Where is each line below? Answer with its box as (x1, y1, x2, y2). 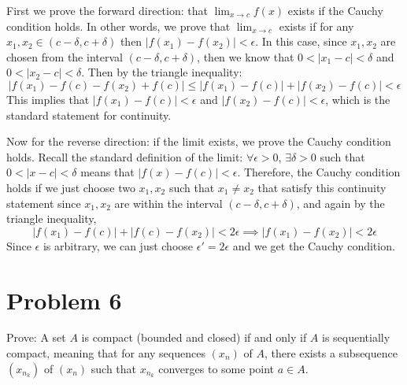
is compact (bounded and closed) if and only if (81, 329, 307, 346)
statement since (6, 194, 81, 211)
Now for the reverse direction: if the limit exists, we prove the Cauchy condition (6, 133, 391, 150)
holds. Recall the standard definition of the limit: (6, 148, 243, 165)
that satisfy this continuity (257, 179, 387, 195)
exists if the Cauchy (287, 2, 383, 18)
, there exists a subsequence (264, 345, 398, 361)
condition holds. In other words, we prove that (6, 17, 231, 34)
